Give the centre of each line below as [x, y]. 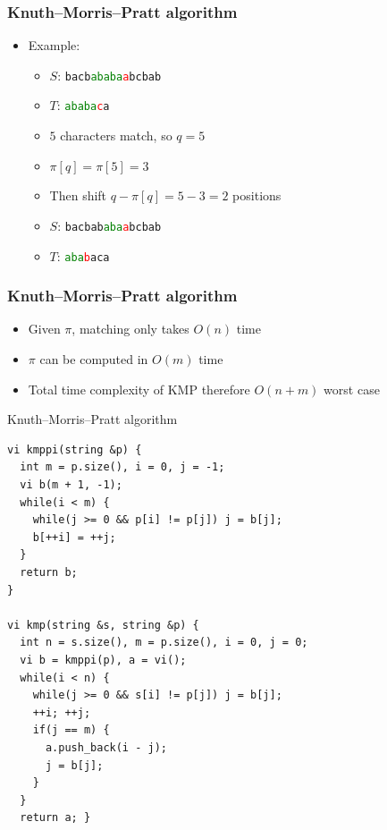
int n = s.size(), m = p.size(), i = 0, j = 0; [164, 643]
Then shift [78, 195]
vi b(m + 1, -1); [71, 485]
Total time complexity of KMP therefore [139, 389]
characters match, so [116, 136]
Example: [54, 45]
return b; [49, 572]
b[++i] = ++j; [74, 537]
